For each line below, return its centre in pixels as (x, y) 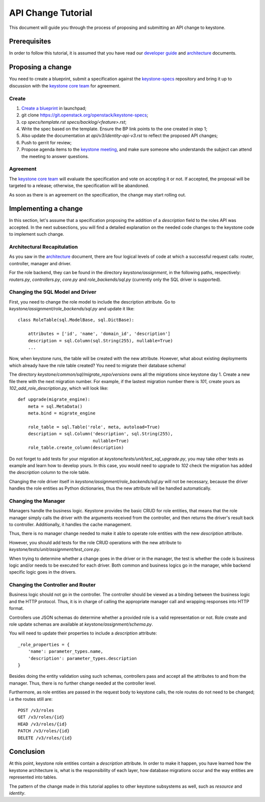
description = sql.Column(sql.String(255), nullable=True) (100, 341)
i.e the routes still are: (31, 699)
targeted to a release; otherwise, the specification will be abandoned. (79, 186)
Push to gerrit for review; (47, 142)
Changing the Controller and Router (52, 585)
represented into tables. (33, 777)
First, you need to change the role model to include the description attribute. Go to (92, 302)
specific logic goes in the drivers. (43, 572)
